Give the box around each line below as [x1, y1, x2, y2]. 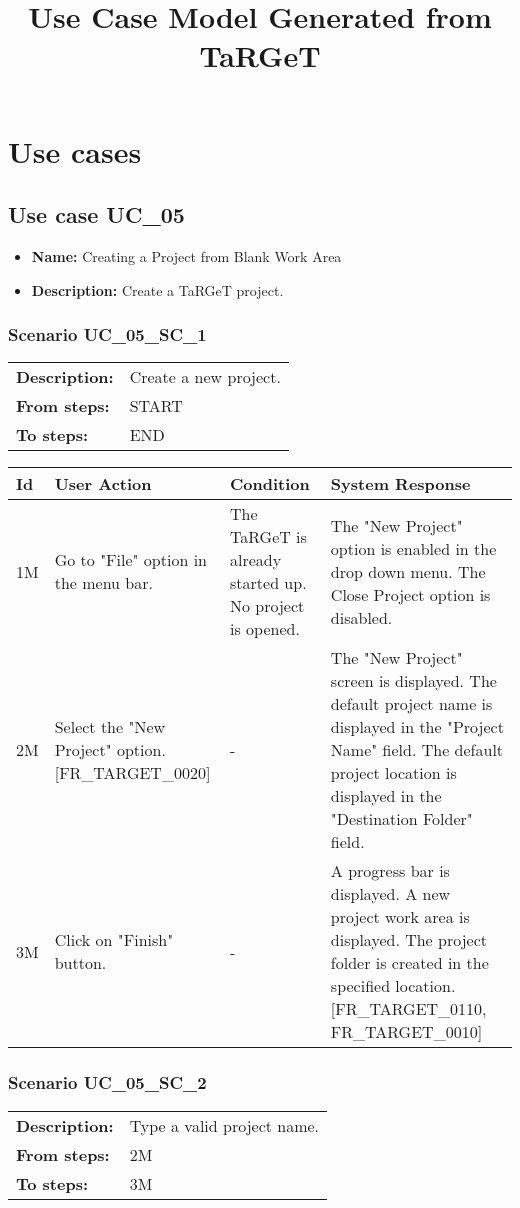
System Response [330, 472, 471, 496]
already [230, 548, 282, 572]
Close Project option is [330, 582, 491, 606]
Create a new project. [129, 365, 281, 389]
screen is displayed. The [330, 669, 497, 693]
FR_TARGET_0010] [330, 1020, 483, 1044]
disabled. [330, 605, 393, 629]
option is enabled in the [330, 536, 497, 560]
